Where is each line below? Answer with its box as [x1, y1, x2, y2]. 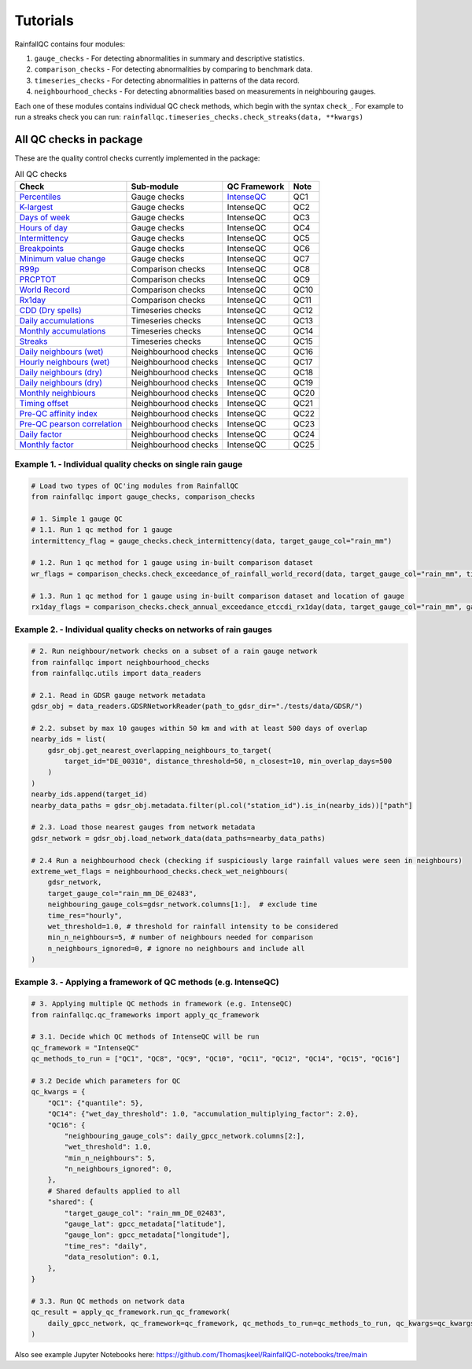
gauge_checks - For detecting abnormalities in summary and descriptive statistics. [34, 54, 305, 63]
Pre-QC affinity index [19, 408, 98, 419]
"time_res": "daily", [64, 1242, 148, 1250]
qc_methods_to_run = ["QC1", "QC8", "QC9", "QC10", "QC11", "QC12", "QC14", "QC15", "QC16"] [31, 1054, 400, 1064]
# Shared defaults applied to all [47, 1186, 181, 1195]
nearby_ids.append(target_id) [31, 790, 148, 799]
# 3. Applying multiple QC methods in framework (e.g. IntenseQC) [31, 999, 293, 1009]
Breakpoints [19, 242, 65, 253]
